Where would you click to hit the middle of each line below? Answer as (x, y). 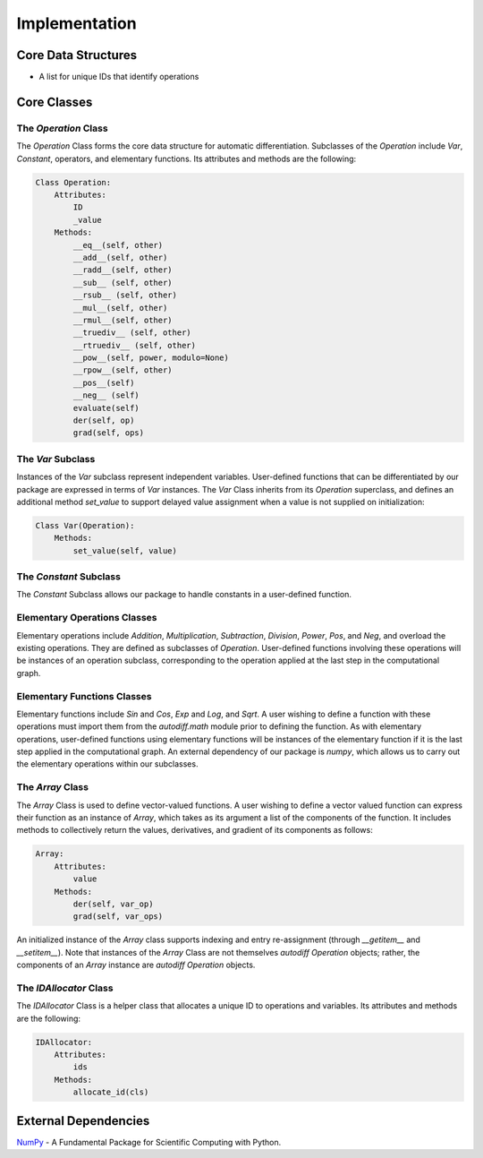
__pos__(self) (104, 382)
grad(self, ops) (109, 433)
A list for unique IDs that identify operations (119, 77)
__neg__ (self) (106, 395)
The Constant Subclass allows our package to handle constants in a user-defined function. (184, 595)
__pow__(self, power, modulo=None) (151, 358)
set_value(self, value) (125, 550)
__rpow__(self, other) (123, 370)
